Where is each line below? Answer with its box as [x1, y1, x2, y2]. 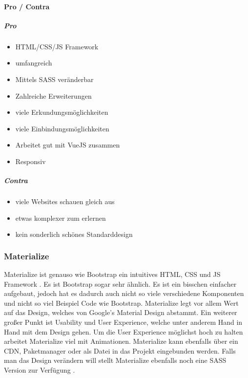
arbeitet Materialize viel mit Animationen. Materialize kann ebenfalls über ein [4, 336, 238, 346]
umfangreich [15, 58, 52, 68]
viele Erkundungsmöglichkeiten [15, 107, 108, 117]
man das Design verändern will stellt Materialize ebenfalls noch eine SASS [4, 355, 227, 365]
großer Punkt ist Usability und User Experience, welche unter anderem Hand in [4, 317, 243, 327]
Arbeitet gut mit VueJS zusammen [15, 140, 120, 150]
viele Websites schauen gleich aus [15, 196, 115, 207]
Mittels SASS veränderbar [15, 74, 94, 84]
